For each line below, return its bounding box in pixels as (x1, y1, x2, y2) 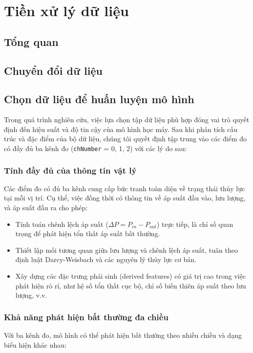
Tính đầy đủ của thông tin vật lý (4, 164, 137, 176)
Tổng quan (4, 34, 59, 49)
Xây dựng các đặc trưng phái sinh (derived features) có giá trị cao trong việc (15, 270, 246, 281)
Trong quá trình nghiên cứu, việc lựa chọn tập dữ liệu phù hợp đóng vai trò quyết (4, 114, 250, 125)
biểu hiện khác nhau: (4, 339, 66, 350)
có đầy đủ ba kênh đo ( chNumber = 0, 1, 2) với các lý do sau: (4, 143, 187, 153)
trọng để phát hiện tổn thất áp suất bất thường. (15, 228, 160, 239)
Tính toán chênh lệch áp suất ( (15, 219, 108, 229)
